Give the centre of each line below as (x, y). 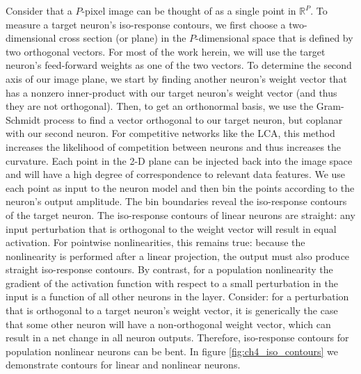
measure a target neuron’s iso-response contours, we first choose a (146, 24)
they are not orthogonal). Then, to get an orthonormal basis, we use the (160, 106)
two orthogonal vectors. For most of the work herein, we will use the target (166, 51)
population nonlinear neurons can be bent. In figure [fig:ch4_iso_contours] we (172, 351)
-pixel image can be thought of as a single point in (189, 10)
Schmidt (23, 119)
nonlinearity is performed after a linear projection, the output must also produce (178, 255)
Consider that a (39, 10)
